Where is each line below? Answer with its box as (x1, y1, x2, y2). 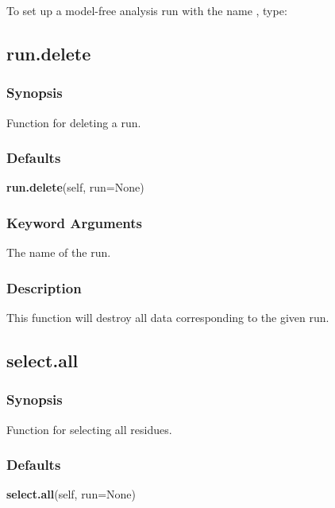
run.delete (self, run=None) (6, 179, 144, 196)
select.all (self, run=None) (6, 486, 137, 502)
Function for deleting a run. (6, 114, 141, 130)
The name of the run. (6, 244, 111, 261)
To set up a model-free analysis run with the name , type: (6, 2, 287, 18)
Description (6, 277, 82, 297)
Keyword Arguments (6, 212, 143, 232)
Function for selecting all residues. (6, 421, 172, 437)
